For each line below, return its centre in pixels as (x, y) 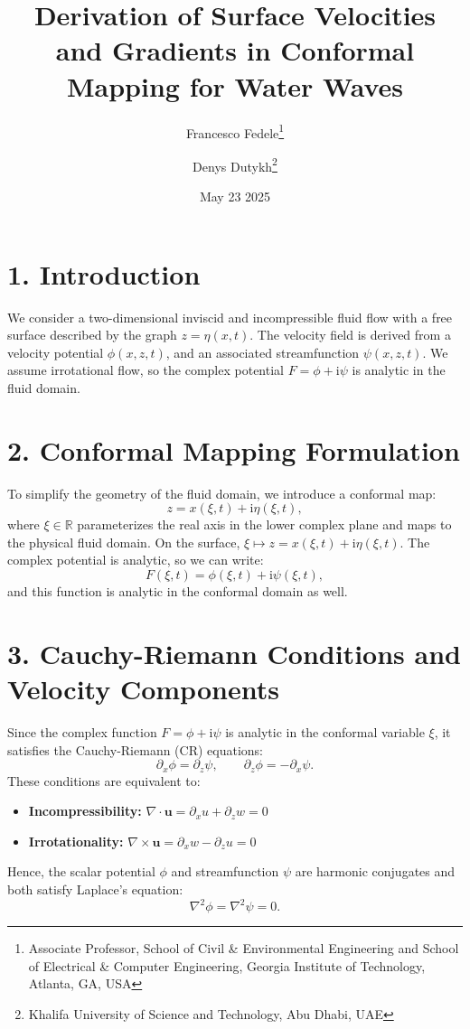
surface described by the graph (92, 335)
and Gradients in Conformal (235, 50)
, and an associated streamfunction (263, 352)
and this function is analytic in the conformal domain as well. (178, 591)
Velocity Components (143, 688)
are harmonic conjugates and (375, 871)
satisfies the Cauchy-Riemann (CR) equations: (136, 749)
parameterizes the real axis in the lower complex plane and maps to (264, 524)
